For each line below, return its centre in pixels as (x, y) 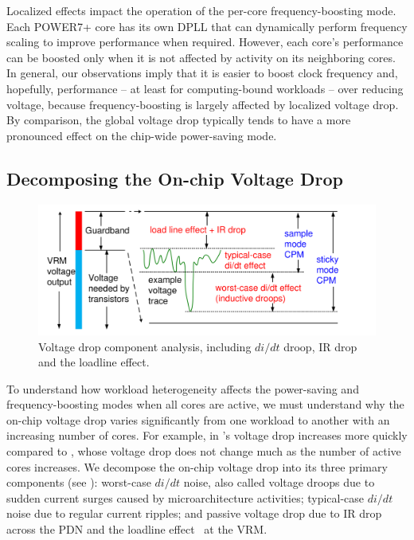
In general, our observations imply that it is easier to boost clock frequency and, (202, 73)
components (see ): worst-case (79, 482)
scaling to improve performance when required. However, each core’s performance (205, 42)
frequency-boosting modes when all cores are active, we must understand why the (205, 404)
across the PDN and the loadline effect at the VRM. (137, 529)
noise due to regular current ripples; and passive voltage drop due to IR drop (194, 513)
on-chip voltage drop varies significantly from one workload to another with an (198, 419)
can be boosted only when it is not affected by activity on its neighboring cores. (201, 57)
